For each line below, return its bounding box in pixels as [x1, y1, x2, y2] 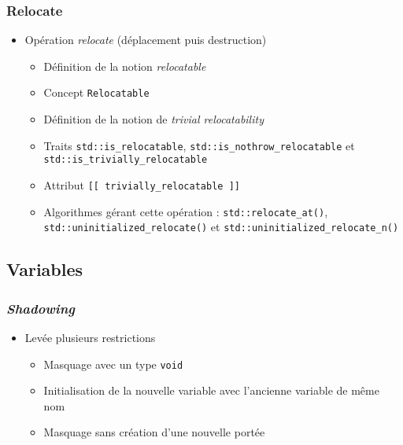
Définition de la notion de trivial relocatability [43, 111, 264, 127]
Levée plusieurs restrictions [24, 329, 156, 345]
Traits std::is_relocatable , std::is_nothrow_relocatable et [43, 137, 355, 153]
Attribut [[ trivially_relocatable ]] [43, 176, 240, 193]
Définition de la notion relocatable [43, 57, 206, 74]
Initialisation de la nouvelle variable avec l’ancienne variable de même [43, 382, 379, 399]
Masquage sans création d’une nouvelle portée [43, 424, 265, 440]
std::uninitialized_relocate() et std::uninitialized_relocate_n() [43, 219, 399, 235]
